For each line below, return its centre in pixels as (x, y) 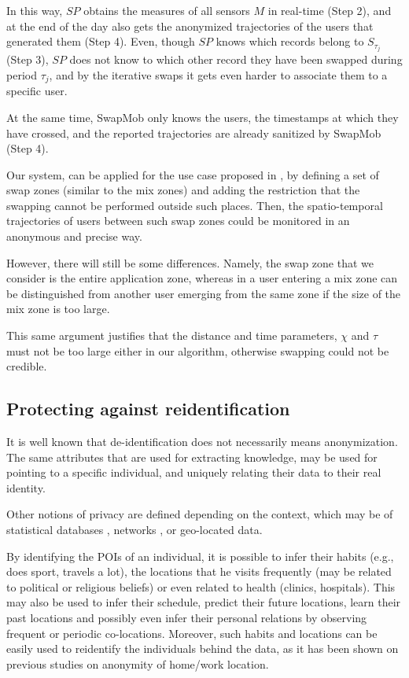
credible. (27, 366)
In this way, (35, 10)
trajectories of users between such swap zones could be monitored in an (178, 221)
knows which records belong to (290, 41)
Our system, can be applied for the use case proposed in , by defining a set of (193, 174)
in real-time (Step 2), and (330, 10)
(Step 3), (28, 59)
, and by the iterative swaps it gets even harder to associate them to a (218, 74)
